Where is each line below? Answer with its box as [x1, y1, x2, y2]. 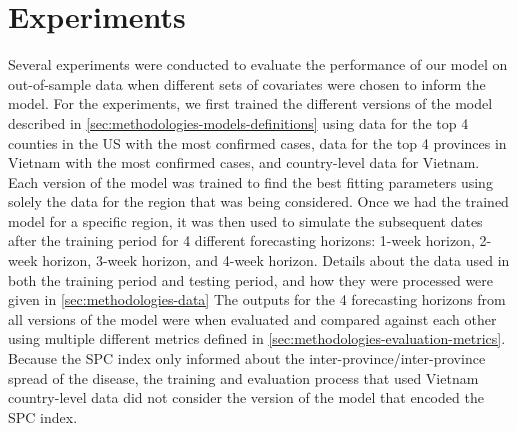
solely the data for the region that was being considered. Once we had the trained [8, 191, 509, 212]
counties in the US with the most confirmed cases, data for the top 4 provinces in [8, 132, 507, 153]
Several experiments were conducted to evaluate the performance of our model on [8, 54, 508, 75]
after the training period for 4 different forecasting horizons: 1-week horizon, [8, 230, 475, 251]
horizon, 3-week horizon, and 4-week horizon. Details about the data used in [42, 250, 510, 271]
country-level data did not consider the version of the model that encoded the [8, 387, 484, 408]
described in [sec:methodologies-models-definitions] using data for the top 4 [8, 112, 469, 133]
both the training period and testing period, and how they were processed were [8, 269, 494, 290]
